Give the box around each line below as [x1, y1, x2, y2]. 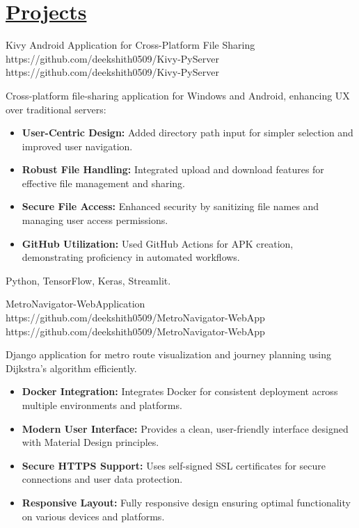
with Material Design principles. [22, 435, 159, 449]
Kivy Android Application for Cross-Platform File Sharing [6, 38, 255, 52]
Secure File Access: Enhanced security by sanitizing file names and [22, 199, 319, 214]
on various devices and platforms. [22, 509, 165, 523]
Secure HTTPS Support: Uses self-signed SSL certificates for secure [22, 458, 326, 472]
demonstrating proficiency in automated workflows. [22, 250, 240, 264]
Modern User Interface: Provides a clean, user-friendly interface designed [22, 421, 349, 435]
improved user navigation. [22, 138, 133, 153]
